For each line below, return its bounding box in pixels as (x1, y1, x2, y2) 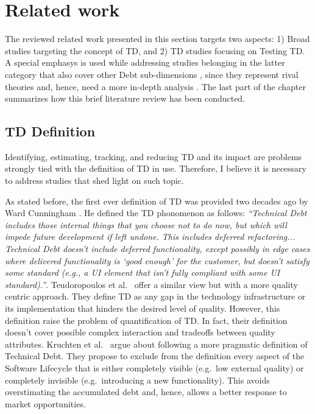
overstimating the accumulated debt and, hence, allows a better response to (5, 385, 287, 398)
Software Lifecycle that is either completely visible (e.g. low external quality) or (5, 361, 304, 374)
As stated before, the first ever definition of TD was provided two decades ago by (5, 194, 308, 207)
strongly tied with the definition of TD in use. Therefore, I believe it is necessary (5, 162, 306, 175)
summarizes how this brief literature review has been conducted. (5, 92, 246, 105)
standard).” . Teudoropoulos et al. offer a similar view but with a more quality (5, 278, 298, 290)
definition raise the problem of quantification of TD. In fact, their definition (5, 314, 288, 326)
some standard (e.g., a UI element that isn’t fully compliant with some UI (5, 266, 280, 279)
